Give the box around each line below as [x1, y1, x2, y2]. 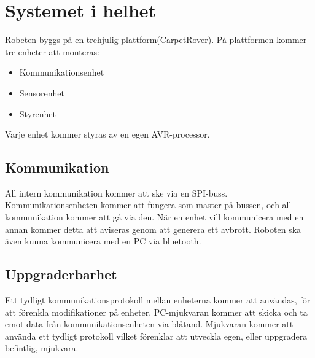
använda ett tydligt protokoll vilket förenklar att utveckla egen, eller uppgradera [5, 329, 308, 342]
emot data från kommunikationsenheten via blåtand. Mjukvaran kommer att [5, 317, 294, 330]
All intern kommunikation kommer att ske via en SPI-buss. [5, 186, 228, 199]
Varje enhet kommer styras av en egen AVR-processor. [5, 128, 210, 141]
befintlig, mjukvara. [5, 341, 79, 354]
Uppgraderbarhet [5, 265, 117, 284]
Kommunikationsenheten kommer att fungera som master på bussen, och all [5, 198, 292, 211]
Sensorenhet [19, 86, 65, 99]
